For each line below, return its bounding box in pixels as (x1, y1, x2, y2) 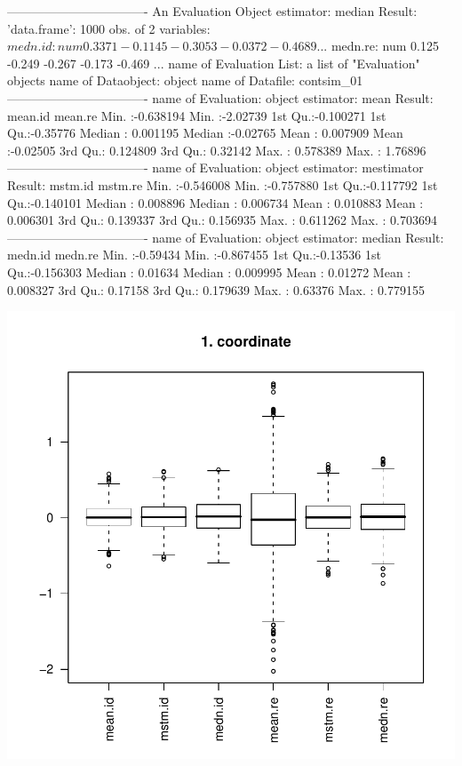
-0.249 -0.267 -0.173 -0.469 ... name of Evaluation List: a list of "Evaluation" (7, 53, 420, 72)
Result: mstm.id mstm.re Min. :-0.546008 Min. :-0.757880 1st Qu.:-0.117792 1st (7, 175, 438, 194)
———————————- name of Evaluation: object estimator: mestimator (7, 158, 424, 177)
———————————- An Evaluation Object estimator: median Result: (7, 2, 418, 20)
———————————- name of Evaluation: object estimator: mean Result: (7, 88, 434, 107)
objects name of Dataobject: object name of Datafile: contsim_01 (7, 71, 363, 90)
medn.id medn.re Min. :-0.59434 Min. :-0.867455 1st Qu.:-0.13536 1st (7, 245, 381, 264)
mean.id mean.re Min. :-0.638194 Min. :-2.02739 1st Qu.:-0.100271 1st (7, 106, 386, 124)
